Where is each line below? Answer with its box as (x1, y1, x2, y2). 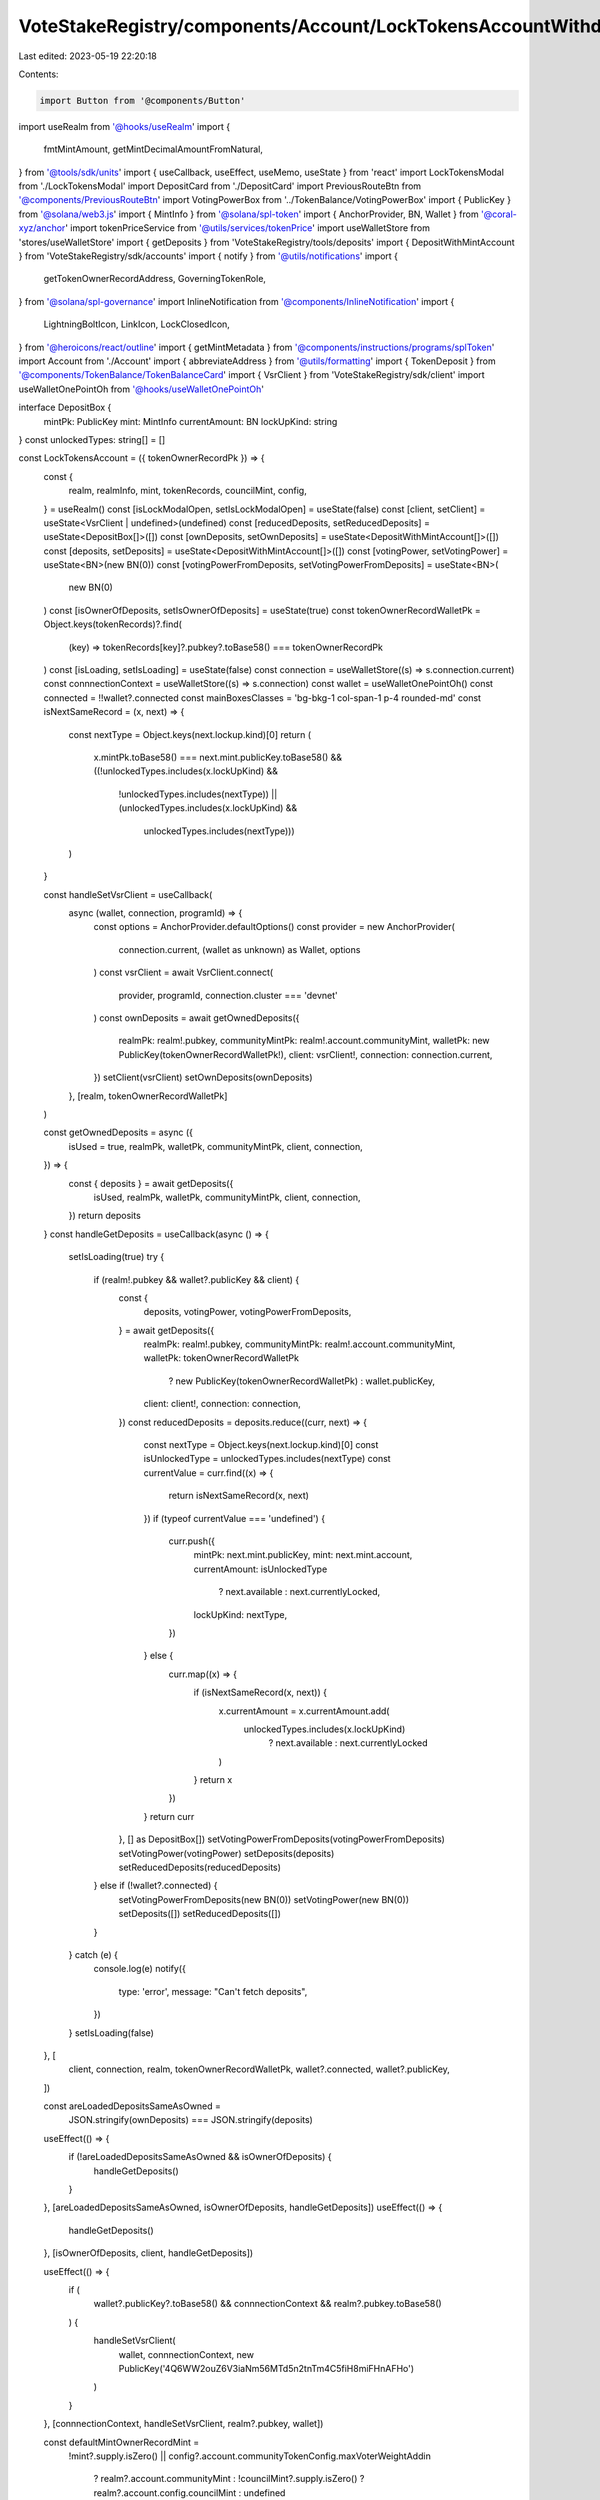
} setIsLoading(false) (68, 2026, 155, 2039)
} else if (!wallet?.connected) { (93, 1880, 218, 1892)
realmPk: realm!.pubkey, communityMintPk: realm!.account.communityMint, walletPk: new (118, 1035, 490, 1047)
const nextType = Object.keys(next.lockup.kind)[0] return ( (68, 728, 312, 740)
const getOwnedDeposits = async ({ (43, 1126, 194, 1139)
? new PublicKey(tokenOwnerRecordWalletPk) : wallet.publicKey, (168, 1375, 435, 1387)
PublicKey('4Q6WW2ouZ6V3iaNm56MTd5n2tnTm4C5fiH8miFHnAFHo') (118, 2362, 415, 2374)
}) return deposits (68, 1210, 142, 1222)
